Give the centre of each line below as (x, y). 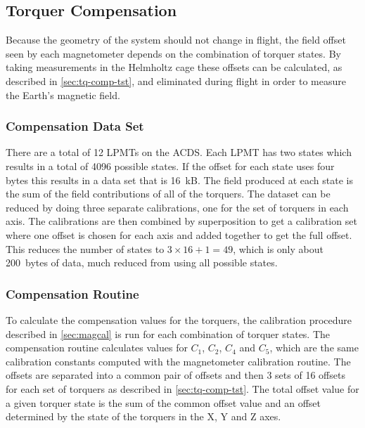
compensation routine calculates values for (97, 348)
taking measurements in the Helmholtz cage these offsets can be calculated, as (174, 67)
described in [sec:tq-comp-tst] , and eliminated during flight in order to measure (176, 80)
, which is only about (278, 248)
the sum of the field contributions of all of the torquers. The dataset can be (168, 194)
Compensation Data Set (75, 126)
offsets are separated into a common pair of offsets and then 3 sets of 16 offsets (175, 375)
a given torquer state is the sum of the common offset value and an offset (163, 402)
